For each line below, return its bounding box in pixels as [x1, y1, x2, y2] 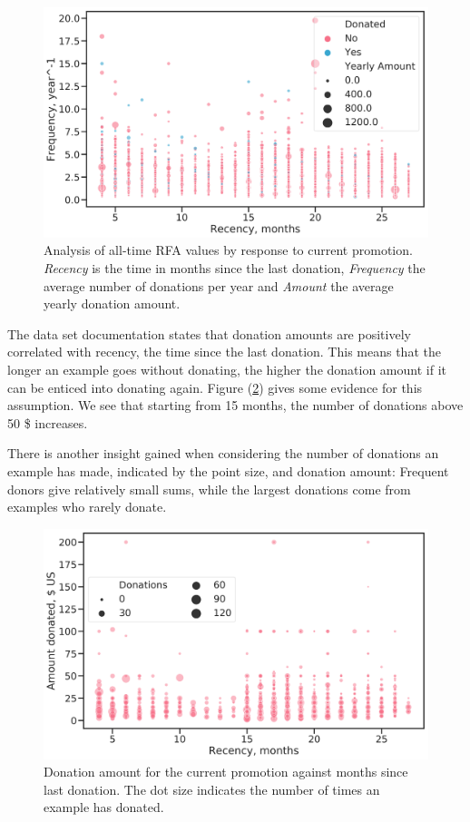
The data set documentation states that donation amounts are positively [7, 324, 411, 343]
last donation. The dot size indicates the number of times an [44, 779, 380, 798]
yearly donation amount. [44, 294, 181, 313]
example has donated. [44, 798, 164, 817]
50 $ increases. [7, 413, 88, 432]
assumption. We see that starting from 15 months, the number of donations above [7, 396, 464, 415]
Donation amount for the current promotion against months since [44, 762, 408, 781]
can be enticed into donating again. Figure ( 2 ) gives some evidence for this [7, 377, 423, 396]
